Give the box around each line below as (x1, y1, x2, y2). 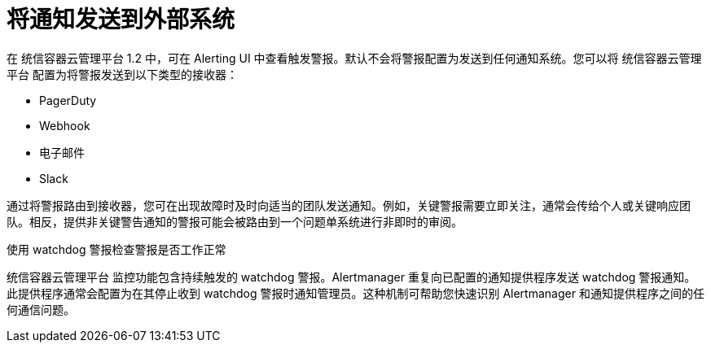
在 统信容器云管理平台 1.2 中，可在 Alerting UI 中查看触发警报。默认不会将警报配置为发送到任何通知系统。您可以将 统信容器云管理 (7, 50, 702, 65)
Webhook (39, 118, 90, 133)
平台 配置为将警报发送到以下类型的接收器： (7, 67, 238, 81)
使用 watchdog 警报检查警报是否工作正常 (7, 242, 226, 256)
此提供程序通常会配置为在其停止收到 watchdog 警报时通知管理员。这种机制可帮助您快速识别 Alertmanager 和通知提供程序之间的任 (7, 286, 704, 300)
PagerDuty (39, 93, 97, 107)
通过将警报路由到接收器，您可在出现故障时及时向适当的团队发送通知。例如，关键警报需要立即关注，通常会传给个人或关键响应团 (7, 198, 691, 212)
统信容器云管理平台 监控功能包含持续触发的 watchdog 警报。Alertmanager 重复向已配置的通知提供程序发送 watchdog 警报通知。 (7, 269, 696, 284)
